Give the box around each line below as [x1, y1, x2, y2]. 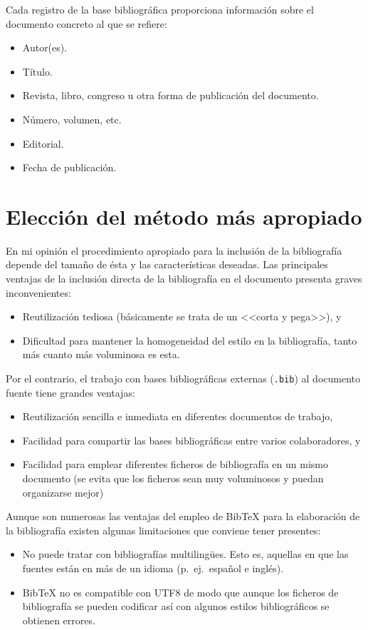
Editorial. [22, 136, 64, 151]
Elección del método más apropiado [6, 201, 362, 230]
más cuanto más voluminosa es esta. [22, 347, 180, 362]
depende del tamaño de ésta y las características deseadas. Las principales [6, 257, 328, 272]
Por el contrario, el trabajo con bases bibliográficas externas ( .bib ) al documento [6, 371, 360, 386]
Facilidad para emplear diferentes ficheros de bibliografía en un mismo [22, 457, 328, 472]
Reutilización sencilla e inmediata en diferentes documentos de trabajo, [22, 409, 333, 424]
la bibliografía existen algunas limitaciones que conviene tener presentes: [6, 522, 321, 537]
